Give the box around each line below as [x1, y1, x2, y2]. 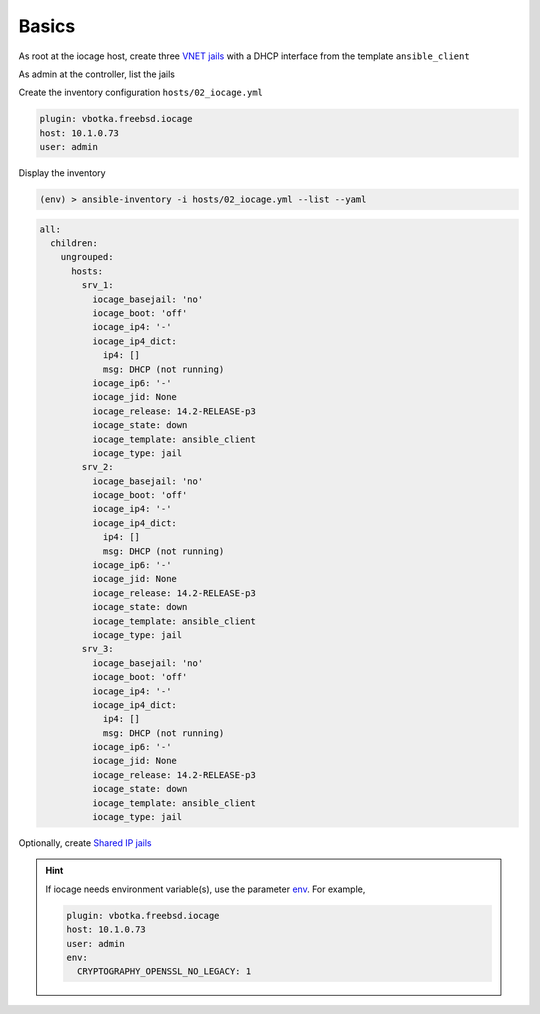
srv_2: [81, 461, 114, 473]
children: [50, 238, 99, 249]
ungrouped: [60, 251, 114, 263]
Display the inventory [18, 167, 106, 179]
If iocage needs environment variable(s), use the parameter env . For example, [45, 883, 366, 895]
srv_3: [81, 643, 114, 655]
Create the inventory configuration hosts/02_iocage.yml [18, 86, 264, 99]
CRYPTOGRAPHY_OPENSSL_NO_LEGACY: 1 [76, 966, 252, 977]
